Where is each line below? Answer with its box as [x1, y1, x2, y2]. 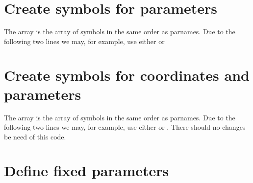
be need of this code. [4, 131, 66, 141]
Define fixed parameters [4, 160, 169, 180]
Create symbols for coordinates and [4, 65, 250, 85]
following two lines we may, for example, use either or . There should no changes [4, 122, 246, 132]
